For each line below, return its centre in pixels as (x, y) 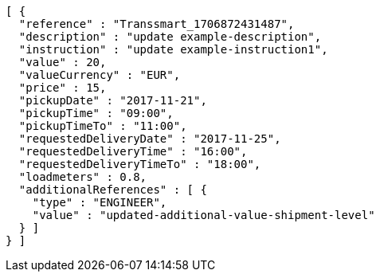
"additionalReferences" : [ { (113, 190)
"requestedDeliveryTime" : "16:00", (133, 151)
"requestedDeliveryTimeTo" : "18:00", (140, 164)
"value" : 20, (63, 62)
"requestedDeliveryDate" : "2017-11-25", (150, 139)
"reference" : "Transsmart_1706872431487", (157, 24)
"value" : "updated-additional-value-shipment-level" (204, 215)
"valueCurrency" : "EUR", (100, 75)
